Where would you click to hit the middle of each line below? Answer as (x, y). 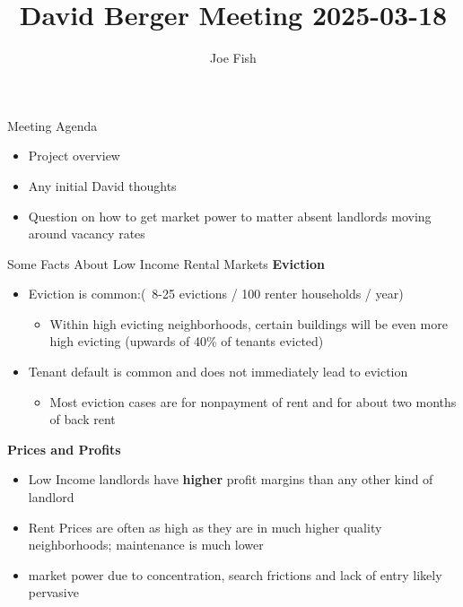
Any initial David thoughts (102, 185)
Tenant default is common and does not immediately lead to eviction (218, 372)
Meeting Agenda (52, 125)
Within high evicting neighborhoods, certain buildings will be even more (249, 323)
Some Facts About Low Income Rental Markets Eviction (166, 263)
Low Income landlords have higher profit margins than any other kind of (231, 479)
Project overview (74, 156)
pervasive (53, 592)
